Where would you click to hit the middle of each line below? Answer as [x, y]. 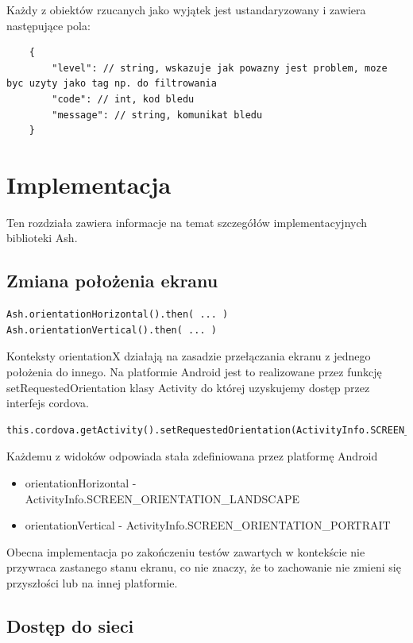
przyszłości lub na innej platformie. [92, 582]
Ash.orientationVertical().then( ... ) [112, 330]
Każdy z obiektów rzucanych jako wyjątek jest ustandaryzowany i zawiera [186, 10]
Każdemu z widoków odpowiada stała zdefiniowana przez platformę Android [192, 456]
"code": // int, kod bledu [123, 99]
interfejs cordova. [48, 403]
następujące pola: [48, 25]
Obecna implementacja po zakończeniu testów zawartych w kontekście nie [186, 551]
